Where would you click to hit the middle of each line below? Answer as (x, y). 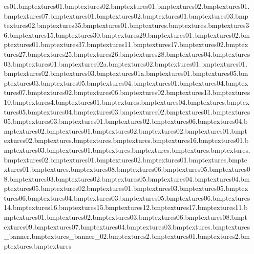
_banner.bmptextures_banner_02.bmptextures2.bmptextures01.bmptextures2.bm (127, 236)
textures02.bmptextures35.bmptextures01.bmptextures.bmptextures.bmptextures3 (127, 25)
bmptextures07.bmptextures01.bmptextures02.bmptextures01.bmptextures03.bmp (126, 15)
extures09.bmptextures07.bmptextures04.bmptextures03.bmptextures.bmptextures (127, 226)
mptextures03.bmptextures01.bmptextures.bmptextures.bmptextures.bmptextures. (127, 150)
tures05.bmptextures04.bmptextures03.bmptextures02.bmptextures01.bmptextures (127, 111)
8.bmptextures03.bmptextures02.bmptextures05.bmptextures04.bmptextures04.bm (127, 178)
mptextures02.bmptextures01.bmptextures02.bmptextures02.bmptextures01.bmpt (126, 130)
